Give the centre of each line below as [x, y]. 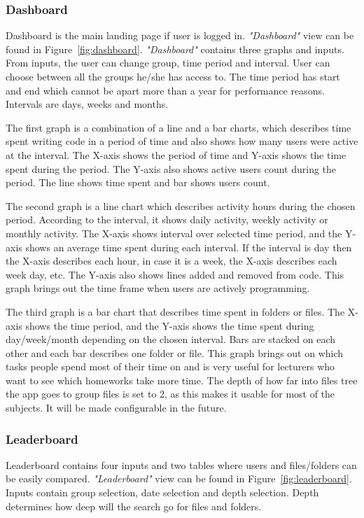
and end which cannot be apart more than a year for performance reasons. [165, 90]
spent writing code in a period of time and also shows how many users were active [182, 141]
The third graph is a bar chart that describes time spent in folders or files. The [175, 311]
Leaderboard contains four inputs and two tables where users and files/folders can [181, 464]
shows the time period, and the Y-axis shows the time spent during [170, 325]
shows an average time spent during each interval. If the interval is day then [189, 247]
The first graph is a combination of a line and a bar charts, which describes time [178, 127]
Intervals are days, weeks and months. [87, 104]
